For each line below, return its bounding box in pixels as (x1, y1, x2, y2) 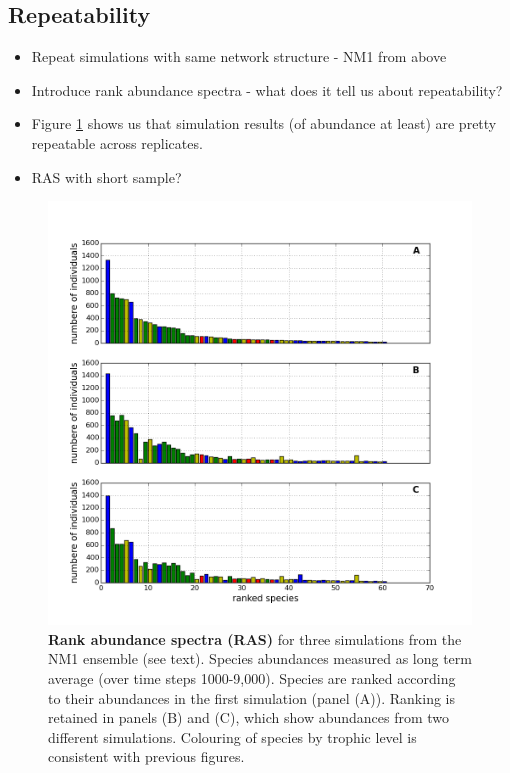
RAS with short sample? (31, 166, 182, 187)
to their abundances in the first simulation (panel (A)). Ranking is (48, 687, 456, 708)
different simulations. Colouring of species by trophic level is (48, 726, 417, 747)
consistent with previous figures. (48, 746, 245, 767)
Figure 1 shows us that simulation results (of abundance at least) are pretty (31, 113, 497, 134)
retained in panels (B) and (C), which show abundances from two (48, 707, 450, 728)
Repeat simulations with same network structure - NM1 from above (31, 46, 447, 67)
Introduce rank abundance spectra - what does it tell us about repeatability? (31, 79, 503, 100)
